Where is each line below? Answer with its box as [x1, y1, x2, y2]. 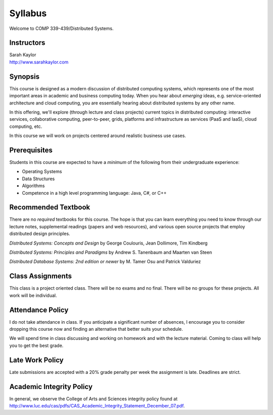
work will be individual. [9, 292, 57, 298]
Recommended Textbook [9, 203, 90, 212]
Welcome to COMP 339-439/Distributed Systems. [9, 25, 114, 31]
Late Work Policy [9, 356, 64, 364]
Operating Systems [22, 168, 62, 175]
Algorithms [22, 183, 45, 189]
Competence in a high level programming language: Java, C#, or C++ [22, 190, 167, 196]
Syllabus [9, 8, 47, 19]
